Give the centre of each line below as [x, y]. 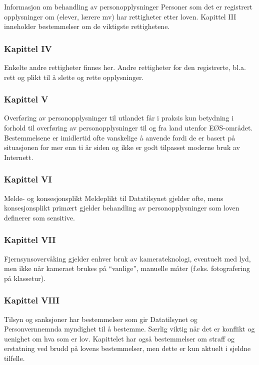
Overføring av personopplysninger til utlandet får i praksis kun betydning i [119, 118]
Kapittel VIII [32, 300]
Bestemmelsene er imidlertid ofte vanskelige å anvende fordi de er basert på [120, 137]
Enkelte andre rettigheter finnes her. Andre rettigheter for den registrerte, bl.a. [125, 67]
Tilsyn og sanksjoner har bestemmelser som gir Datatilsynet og [101, 319]
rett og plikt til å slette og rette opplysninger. [74, 77]
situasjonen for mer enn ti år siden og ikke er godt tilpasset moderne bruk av [122, 147]
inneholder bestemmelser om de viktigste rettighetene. [87, 26]
